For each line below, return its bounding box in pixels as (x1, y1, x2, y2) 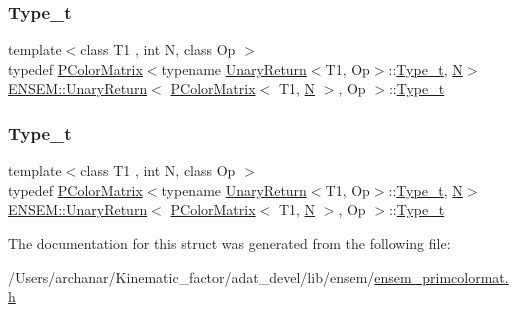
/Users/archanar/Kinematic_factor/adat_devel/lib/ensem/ (8, 266, 375, 287)
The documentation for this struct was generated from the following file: (8, 233, 451, 253)
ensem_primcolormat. (374, 266, 509, 287)
